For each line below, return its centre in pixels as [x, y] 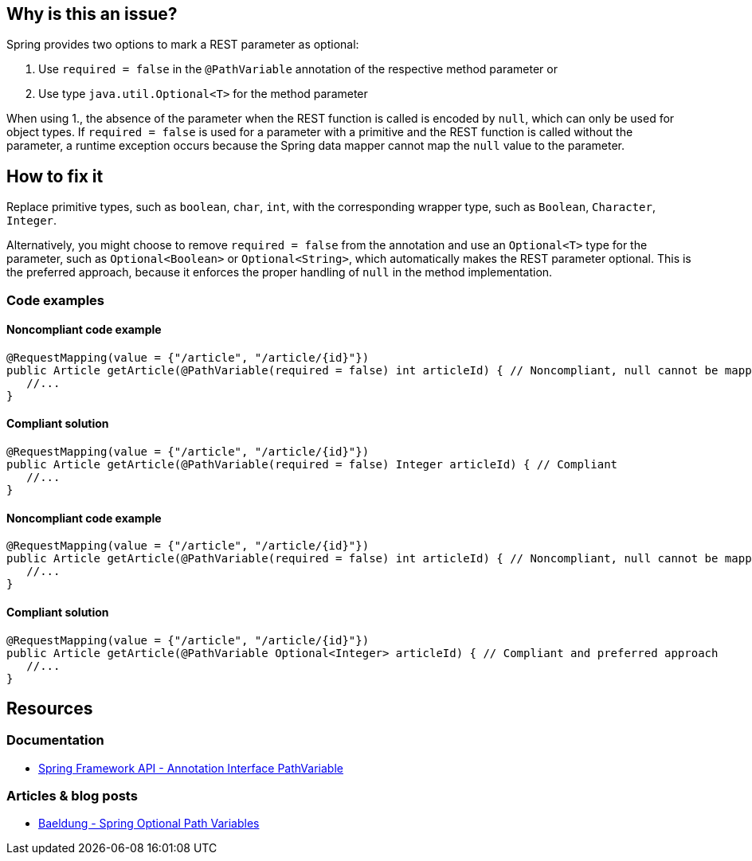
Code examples [56, 300]
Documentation [55, 740]
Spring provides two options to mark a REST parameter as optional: [183, 45]
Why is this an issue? [92, 14]
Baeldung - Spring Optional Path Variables [149, 824]
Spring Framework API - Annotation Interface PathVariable [191, 768]
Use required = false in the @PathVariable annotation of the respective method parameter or [298, 69]
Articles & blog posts [72, 796]
